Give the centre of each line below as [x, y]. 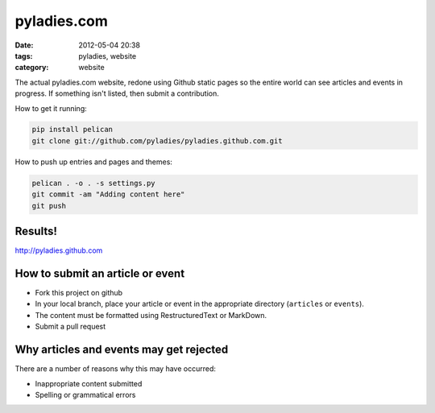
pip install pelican [72, 130]
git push [49, 206]
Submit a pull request [70, 327]
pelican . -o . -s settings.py [94, 183]
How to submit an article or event [100, 273]
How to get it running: [51, 108]
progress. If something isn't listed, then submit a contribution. [117, 93]
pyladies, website [108, 56]
